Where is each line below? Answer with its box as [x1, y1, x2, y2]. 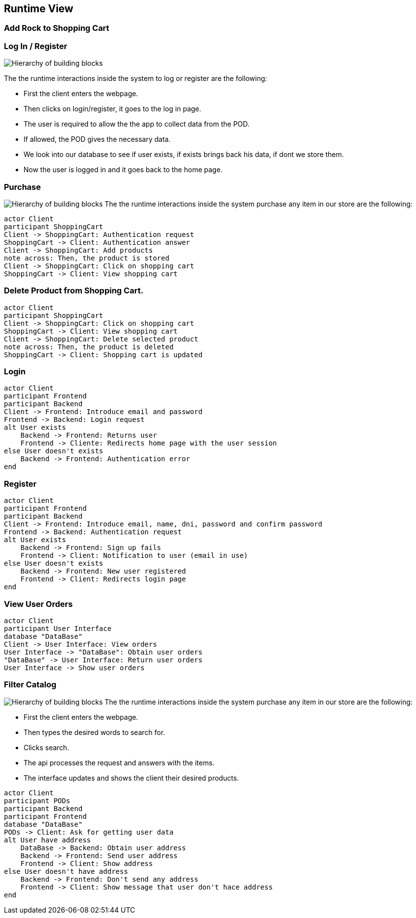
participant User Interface [4, 624, 112, 632]
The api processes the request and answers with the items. [24, 758, 215, 767]
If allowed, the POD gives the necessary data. [24, 135, 171, 144]
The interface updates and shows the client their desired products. [24, 773, 239, 782]
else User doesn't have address [4, 867, 128, 875]
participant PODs [4, 796, 70, 805]
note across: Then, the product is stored [4, 254, 170, 262]
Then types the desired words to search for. [24, 728, 165, 736]
